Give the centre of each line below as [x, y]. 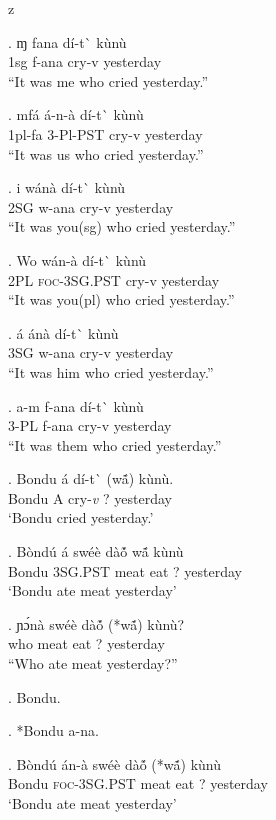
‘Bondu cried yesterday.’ [81, 517]
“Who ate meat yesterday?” [93, 663]
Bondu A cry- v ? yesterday [90, 497]
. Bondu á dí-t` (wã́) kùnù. [91, 478]
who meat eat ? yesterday [86, 643]
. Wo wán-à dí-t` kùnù [77, 259]
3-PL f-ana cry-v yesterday [90, 425]
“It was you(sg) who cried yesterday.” [122, 226]
